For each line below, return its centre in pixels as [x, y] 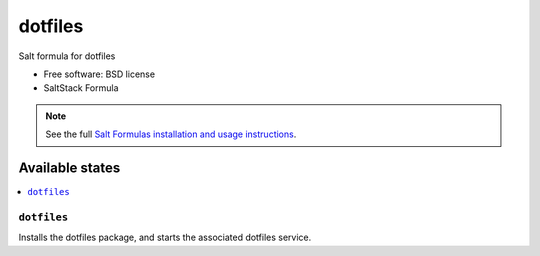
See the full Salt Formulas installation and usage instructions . [171, 134]
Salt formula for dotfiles [67, 56]
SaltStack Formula [81, 88]
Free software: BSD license [99, 74]
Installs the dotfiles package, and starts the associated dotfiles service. [165, 237]
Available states [69, 167]
